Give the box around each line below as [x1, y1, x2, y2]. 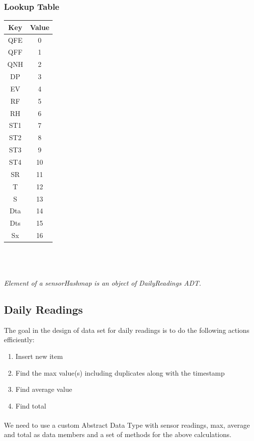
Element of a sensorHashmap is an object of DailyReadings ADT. [4, 277, 201, 288]
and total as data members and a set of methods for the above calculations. [4, 429, 231, 440]
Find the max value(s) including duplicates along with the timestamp [15, 367, 225, 378]
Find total [15, 400, 46, 411]
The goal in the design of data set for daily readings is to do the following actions [4, 324, 250, 335]
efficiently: [4, 334, 35, 345]
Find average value [15, 384, 72, 394]
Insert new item [15, 351, 63, 361]
